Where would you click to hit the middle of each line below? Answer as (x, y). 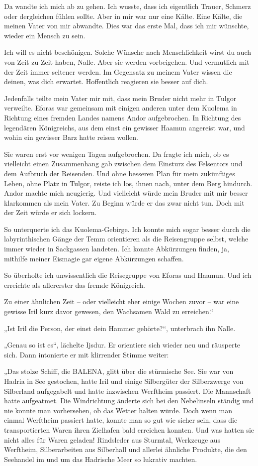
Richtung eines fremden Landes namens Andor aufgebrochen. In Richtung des (123, 117)
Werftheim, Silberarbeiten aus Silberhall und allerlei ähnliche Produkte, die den (126, 449)
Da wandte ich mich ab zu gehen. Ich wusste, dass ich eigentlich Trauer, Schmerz (128, 6)
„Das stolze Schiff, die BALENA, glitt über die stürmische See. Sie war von (119, 371)
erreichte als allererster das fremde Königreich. (75, 285)
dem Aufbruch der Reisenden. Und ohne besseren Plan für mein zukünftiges (120, 173)
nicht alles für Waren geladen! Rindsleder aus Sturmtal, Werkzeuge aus (112, 439)
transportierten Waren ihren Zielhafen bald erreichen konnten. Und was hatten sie (129, 429)
